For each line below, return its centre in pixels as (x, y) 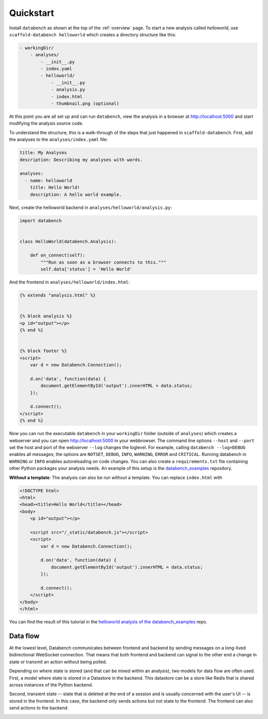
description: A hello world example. (76, 194)
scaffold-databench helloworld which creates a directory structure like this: (93, 34)
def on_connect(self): (58, 255)
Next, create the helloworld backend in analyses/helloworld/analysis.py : (91, 207)
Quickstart (32, 13)
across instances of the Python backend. (51, 685)
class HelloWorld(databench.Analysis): (68, 241)
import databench (41, 221)
